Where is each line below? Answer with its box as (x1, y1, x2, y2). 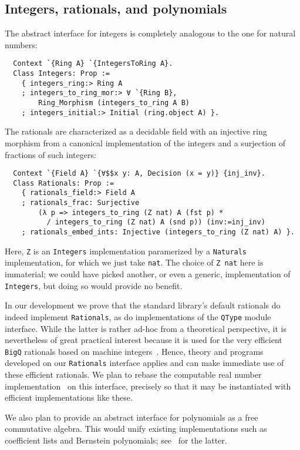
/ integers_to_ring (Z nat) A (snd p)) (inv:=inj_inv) (46, 218, 265, 227)
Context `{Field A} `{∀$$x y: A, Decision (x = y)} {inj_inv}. (13, 169, 265, 178)
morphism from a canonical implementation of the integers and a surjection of (5, 136, 285, 149)
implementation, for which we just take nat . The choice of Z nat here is (5, 256, 264, 268)
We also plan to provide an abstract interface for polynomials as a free (5, 411, 258, 423)
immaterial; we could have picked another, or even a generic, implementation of (5, 268, 291, 280)
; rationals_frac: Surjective (21, 199, 140, 207)
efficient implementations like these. (5, 391, 133, 404)
